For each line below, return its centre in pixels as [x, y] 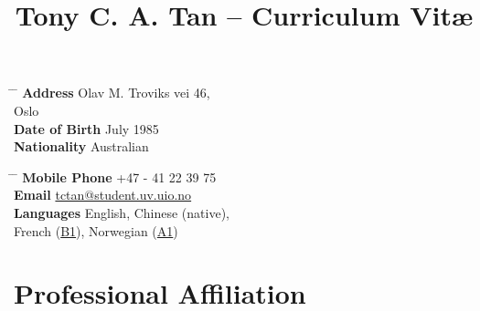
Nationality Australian [81, 146]
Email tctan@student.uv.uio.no [103, 195]
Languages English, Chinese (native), [122, 212]
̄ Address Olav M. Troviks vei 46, [112, 93]
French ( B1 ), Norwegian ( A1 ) [96, 230]
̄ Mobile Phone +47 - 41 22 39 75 [115, 176]
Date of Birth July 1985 [86, 128]
